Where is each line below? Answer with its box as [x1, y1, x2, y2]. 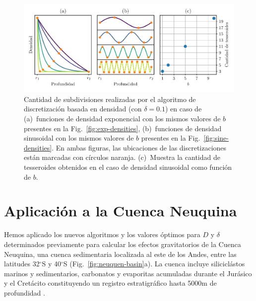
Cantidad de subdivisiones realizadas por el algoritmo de [24, 94, 196, 104]
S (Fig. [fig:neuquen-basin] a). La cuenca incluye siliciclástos [63, 258, 245, 269]
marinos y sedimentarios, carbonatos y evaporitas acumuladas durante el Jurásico [4, 268, 252, 278]
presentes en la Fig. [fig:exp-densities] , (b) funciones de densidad [24, 123, 222, 133]
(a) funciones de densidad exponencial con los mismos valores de [24, 113, 221, 124]
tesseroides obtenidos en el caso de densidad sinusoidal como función [24, 162, 232, 172]
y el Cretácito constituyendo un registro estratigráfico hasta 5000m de [4, 278, 217, 288]
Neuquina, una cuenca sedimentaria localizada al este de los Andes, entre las [4, 249, 237, 259]
